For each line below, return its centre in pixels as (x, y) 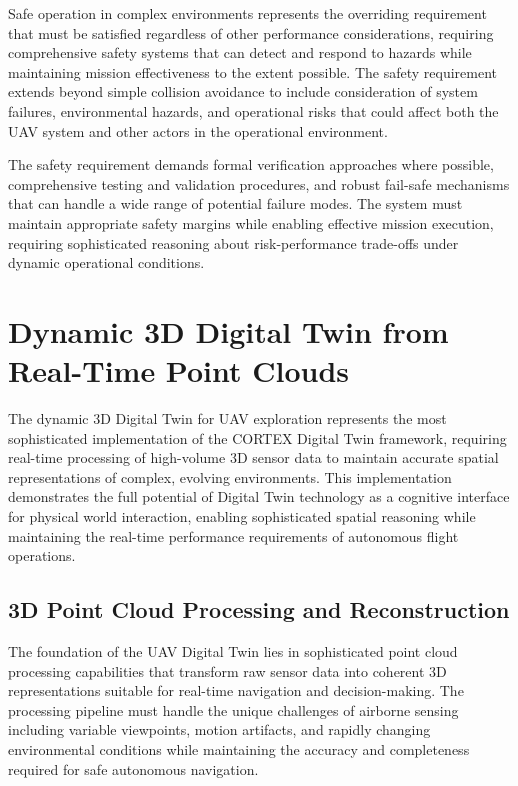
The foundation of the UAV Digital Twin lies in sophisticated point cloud (233, 650)
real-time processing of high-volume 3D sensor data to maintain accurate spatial (253, 457)
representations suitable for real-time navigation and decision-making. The (236, 690)
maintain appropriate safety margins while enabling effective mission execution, (251, 222)
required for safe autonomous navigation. (133, 768)
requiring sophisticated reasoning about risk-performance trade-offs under (233, 242)
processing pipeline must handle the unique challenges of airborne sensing (233, 709)
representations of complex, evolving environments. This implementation (230, 476)
